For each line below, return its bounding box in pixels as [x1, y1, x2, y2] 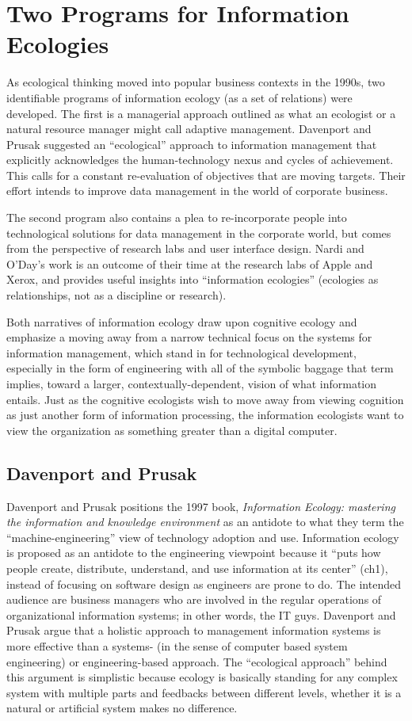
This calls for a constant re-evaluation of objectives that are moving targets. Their [6, 166, 406, 183]
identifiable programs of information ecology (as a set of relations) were [6, 89, 353, 105]
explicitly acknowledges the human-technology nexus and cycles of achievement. [6, 151, 394, 168]
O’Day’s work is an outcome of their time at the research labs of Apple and [6, 255, 373, 272]
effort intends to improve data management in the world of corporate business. [6, 182, 388, 199]
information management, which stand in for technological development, [6, 344, 357, 360]
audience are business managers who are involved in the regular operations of [6, 591, 382, 608]
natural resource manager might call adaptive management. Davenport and [6, 120, 372, 137]
